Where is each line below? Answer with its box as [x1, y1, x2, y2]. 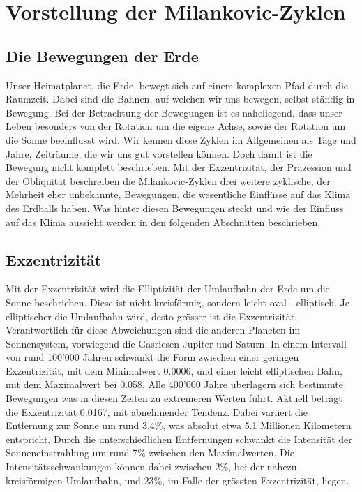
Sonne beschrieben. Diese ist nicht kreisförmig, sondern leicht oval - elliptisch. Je [6, 295, 349, 309]
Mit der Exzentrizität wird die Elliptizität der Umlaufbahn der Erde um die [6, 281, 330, 296]
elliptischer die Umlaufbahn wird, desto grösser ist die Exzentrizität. [6, 308, 298, 323]
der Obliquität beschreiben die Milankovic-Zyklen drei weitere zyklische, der [6, 173, 331, 188]
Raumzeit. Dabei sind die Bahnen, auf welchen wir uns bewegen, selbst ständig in [6, 91, 355, 106]
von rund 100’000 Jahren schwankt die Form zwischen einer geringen [6, 350, 299, 364]
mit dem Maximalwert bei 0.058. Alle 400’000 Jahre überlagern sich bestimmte [6, 377, 343, 392]
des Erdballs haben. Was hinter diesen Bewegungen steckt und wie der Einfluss [6, 200, 344, 215]
